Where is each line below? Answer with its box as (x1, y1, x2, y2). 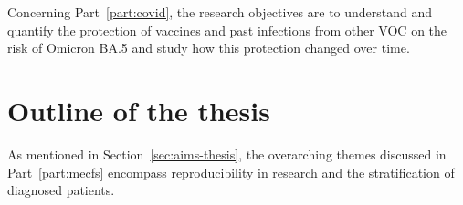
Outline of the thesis (7, 91, 270, 128)
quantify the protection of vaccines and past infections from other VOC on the (7, 20, 447, 39)
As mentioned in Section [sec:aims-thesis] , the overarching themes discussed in (7, 144, 447, 163)
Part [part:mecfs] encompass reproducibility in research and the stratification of (7, 162, 455, 181)
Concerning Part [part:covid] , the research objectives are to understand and (7, 3, 433, 21)
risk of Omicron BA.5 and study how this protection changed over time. (7, 38, 410, 57)
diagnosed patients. (7, 180, 115, 200)
